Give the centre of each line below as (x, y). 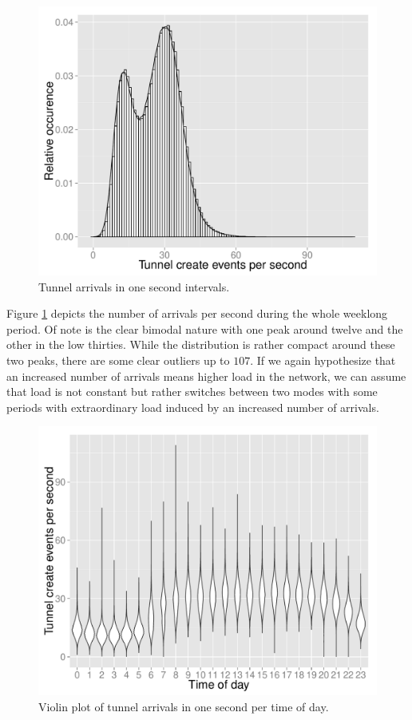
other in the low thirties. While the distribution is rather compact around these (201, 344)
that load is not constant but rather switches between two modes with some (192, 392)
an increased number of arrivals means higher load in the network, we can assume (206, 376)
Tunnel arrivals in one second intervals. (134, 286)
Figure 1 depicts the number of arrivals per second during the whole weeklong (197, 313)
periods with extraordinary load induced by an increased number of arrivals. (193, 407)
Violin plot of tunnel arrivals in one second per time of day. (184, 707)
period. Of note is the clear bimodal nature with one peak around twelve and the (205, 328)
